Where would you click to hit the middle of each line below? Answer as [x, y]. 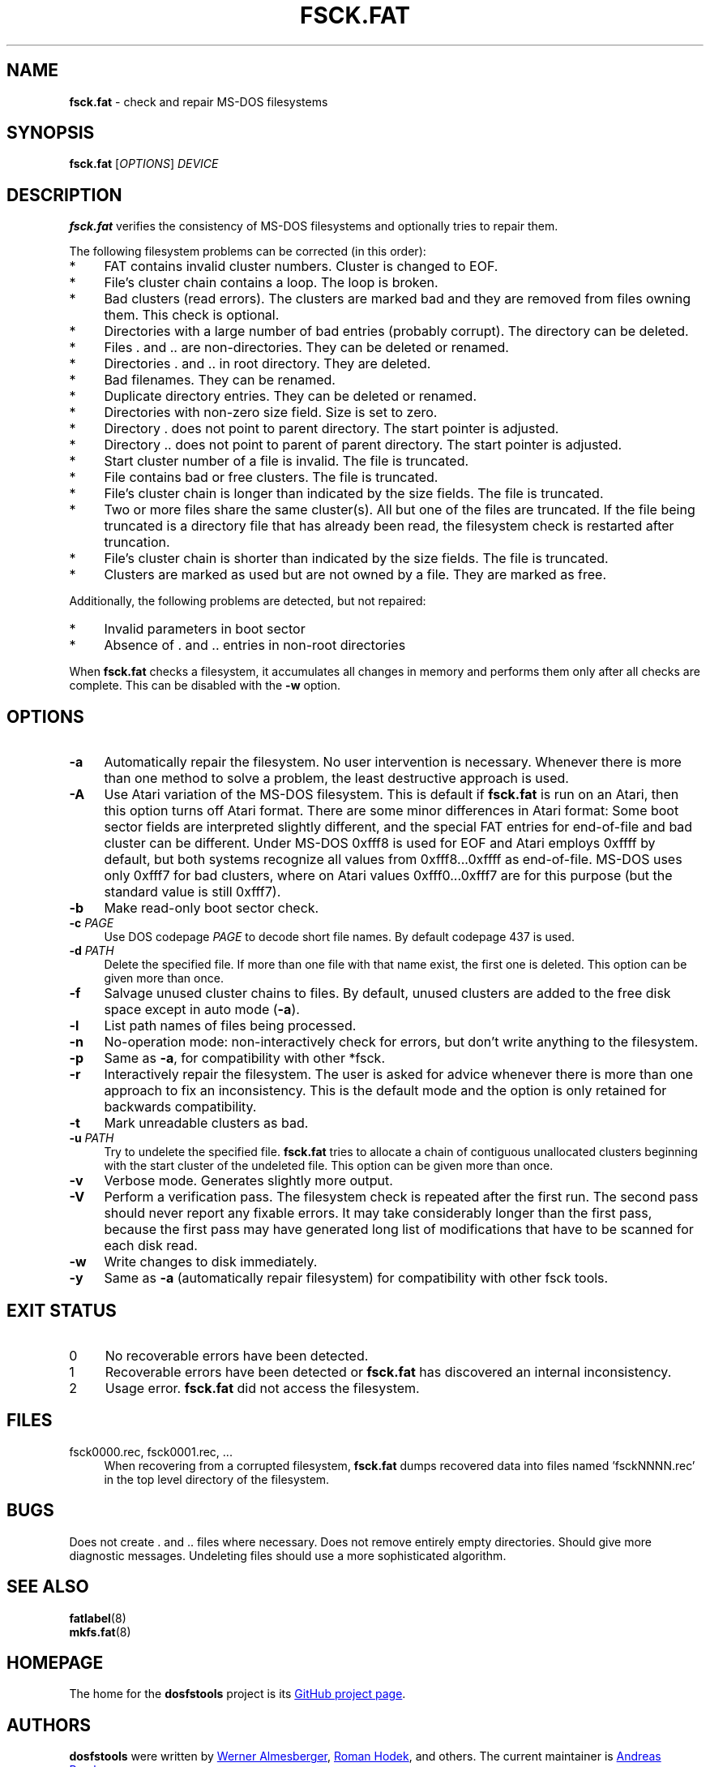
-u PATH [92, 1138]
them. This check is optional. [192, 315]
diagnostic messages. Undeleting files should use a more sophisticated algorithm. [288, 1555]
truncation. [137, 542]
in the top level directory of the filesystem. [217, 1479]
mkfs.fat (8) [100, 1632]
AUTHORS [49, 1725]
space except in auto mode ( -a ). [202, 1010]
